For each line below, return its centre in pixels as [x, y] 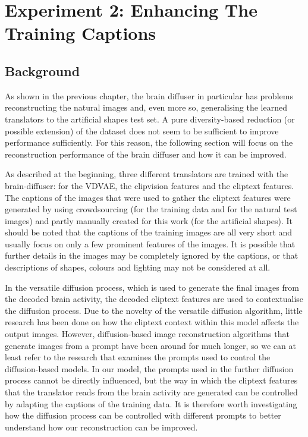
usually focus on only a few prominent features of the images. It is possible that [150, 243]
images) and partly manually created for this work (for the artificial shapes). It [149, 220]
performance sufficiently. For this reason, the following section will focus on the [149, 142]
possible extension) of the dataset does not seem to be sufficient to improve [142, 131]
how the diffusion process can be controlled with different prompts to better [143, 415]
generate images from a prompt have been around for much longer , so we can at [150, 345]
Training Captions [81, 33]
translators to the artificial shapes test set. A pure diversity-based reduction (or [150, 119]
